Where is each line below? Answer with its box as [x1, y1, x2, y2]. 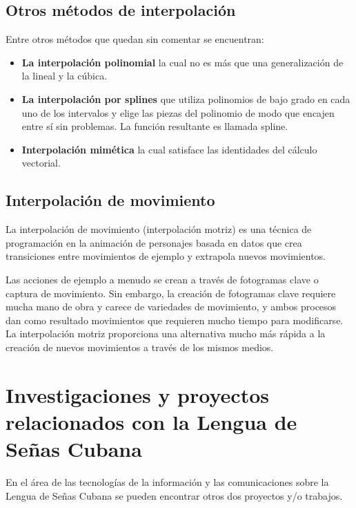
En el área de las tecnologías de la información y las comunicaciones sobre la [6, 475, 329, 489]
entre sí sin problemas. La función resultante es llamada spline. [21, 119, 288, 133]
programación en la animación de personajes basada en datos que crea [6, 235, 302, 250]
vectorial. [21, 156, 61, 170]
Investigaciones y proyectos [6, 380, 269, 408]
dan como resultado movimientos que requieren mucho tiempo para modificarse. [6, 312, 344, 327]
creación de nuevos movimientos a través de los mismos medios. [6, 339, 274, 354]
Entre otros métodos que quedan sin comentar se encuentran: [6, 32, 264, 46]
